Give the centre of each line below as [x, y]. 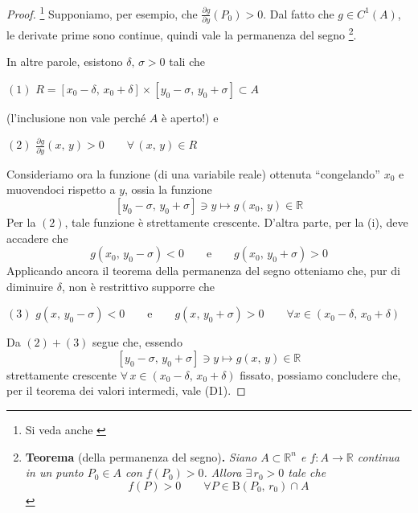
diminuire [30, 286]
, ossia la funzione [168, 189]
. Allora [223, 472]
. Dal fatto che [299, 13]
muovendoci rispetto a [61, 189]
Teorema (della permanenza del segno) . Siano [141, 456]
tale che [307, 472]
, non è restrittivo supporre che [138, 286]
